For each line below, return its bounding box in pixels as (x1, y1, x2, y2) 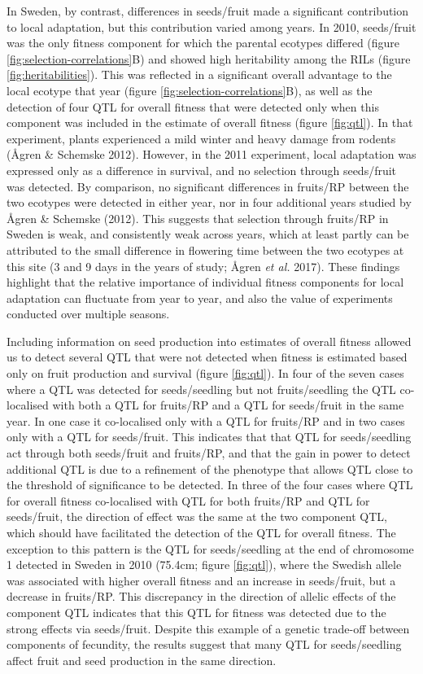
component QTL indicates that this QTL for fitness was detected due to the (7, 603, 386, 620)
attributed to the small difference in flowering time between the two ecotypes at (7, 241, 404, 258)
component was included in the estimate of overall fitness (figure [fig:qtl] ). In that (7, 114, 413, 131)
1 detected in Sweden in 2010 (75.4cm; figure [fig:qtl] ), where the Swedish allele (7, 556, 402, 573)
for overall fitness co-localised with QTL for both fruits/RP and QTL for (7, 492, 370, 509)
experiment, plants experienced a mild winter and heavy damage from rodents (7, 129, 396, 147)
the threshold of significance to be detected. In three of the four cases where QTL (7, 476, 413, 493)
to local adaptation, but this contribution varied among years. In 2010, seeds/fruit (7, 18, 416, 35)
